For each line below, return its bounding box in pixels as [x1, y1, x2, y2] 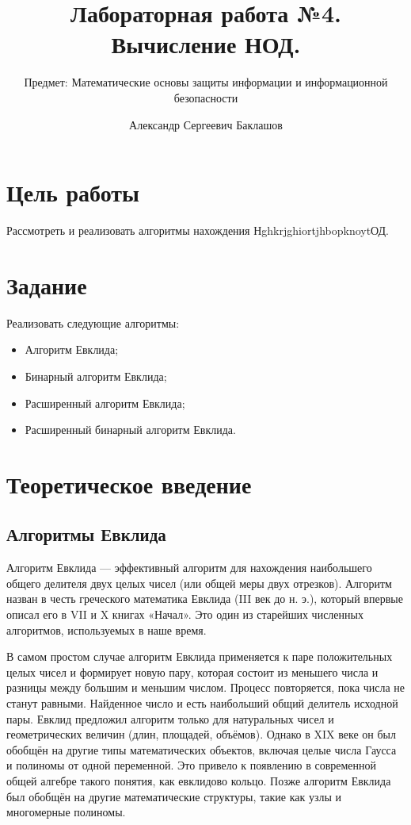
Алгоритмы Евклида [6, 522, 166, 547]
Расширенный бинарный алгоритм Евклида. [25, 421, 236, 438]
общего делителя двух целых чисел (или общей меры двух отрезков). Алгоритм [6, 574, 392, 591]
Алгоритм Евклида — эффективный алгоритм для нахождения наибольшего [6, 559, 372, 576]
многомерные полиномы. [6, 804, 126, 820]
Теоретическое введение [6, 467, 252, 500]
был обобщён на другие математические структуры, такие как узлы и [6, 788, 341, 804]
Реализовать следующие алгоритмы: [6, 314, 180, 331]
